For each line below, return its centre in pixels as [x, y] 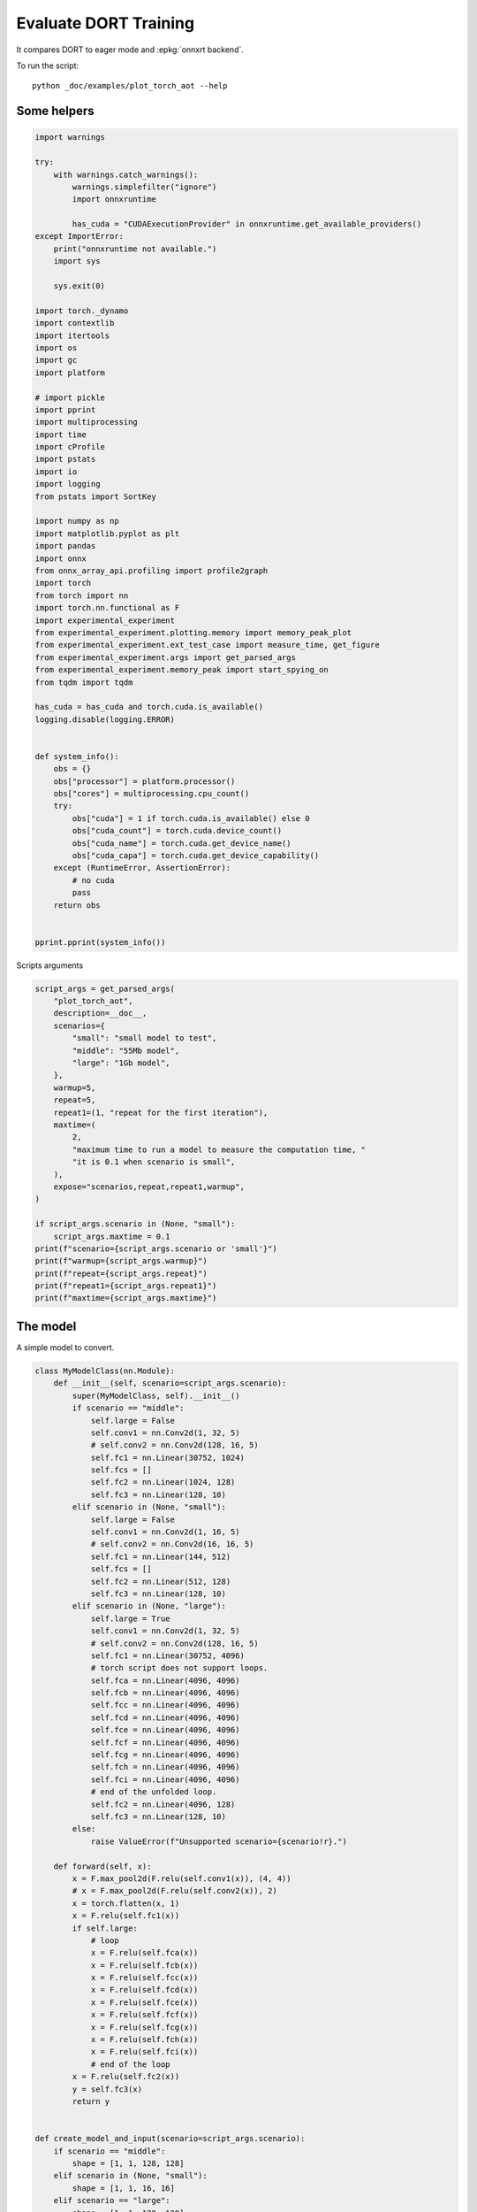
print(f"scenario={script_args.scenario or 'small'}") [156, 1248]
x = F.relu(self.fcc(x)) [144, 1978]
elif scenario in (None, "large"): [149, 1606]
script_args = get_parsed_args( [105, 988]
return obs [77, 905]
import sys [77, 261]
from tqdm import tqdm [84, 682]
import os [56, 348]
